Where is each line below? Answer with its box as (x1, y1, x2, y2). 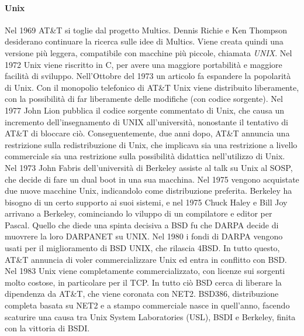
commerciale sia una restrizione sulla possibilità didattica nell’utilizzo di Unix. (5, 150, 285, 162)
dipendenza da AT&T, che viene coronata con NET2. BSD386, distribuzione (5, 287, 279, 300)
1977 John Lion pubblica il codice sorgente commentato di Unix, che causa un (5, 104, 285, 116)
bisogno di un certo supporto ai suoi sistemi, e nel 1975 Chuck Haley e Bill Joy (5, 196, 288, 208)
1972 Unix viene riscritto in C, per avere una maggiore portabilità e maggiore (5, 58, 282, 70)
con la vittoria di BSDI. (5, 322, 90, 334)
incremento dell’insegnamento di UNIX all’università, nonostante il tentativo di (5, 115, 288, 128)
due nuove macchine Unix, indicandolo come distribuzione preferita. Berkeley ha (5, 184, 292, 197)
